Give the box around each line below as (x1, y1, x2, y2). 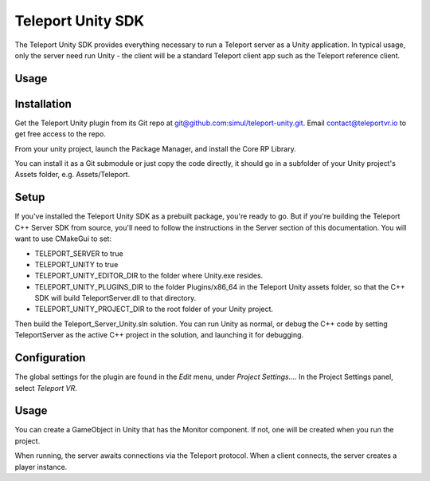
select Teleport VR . (14, 383, 77, 392)
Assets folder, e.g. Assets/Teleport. (14, 170, 131, 179)
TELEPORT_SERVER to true (34, 248, 123, 258)
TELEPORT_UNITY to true (34, 259, 119, 269)
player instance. (14, 462, 68, 471)
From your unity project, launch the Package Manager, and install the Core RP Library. (14, 144, 296, 153)
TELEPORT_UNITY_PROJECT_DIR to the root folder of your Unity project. (34, 304, 274, 314)
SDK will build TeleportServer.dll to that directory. (34, 294, 197, 303)
